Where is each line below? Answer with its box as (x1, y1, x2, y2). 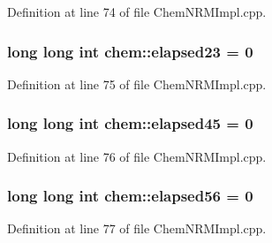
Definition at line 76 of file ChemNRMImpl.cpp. (7, 147, 267, 165)
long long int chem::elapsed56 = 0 (7, 185, 253, 207)
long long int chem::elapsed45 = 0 (7, 112, 253, 134)
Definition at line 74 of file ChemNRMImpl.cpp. (7, 3, 267, 20)
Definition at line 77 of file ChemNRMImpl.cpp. (7, 219, 267, 238)
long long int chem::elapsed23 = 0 (7, 40, 253, 62)
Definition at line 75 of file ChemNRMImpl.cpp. (7, 74, 267, 93)
